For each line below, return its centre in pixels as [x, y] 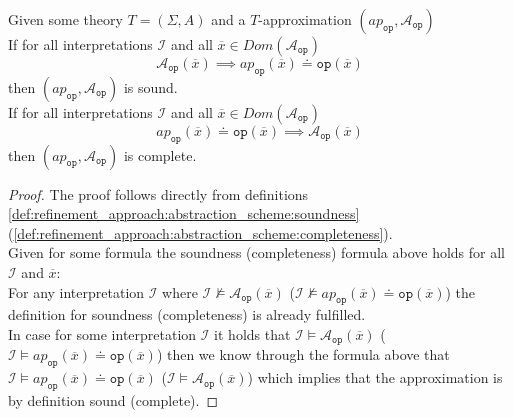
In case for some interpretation [102, 333]
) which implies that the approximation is [375, 377]
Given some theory [65, 19]
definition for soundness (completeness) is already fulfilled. [187, 314]
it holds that [252, 333]
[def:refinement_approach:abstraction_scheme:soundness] [184, 213]
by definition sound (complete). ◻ [113, 400]
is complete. [160, 154]
